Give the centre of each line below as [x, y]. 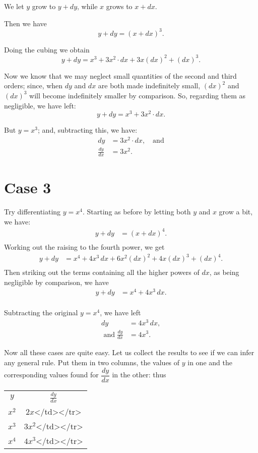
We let [14, 6]
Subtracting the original [41, 313]
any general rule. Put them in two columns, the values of [92, 362]
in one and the [210, 362]
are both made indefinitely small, [149, 86]
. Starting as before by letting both [137, 212]
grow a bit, [236, 212]
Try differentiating [33, 212]
